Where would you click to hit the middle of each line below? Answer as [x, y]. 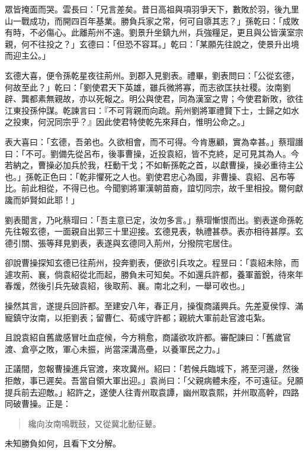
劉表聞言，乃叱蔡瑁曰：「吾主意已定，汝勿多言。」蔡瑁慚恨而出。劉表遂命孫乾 [154, 219]
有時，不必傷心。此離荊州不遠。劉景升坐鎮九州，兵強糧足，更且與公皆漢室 [150, 32]
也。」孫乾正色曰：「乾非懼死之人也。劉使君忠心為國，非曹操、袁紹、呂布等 [150, 176]
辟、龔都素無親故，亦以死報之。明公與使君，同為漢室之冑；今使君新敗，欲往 [154, 99]
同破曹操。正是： [38, 404]
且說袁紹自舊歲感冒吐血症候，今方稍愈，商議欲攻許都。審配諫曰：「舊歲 [144, 337]
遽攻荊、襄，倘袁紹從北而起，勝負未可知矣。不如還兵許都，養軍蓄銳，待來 [150, 274]
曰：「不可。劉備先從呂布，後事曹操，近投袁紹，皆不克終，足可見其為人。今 [152, 153]
